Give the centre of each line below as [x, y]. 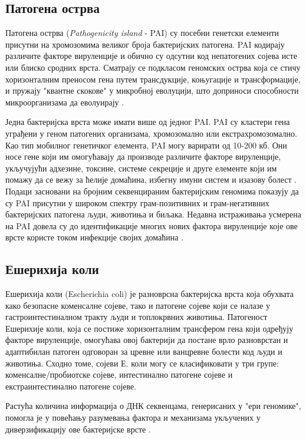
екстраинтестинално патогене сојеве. [71, 386]
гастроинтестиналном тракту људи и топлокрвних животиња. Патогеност [136, 317]
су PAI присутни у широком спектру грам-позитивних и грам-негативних [137, 202]
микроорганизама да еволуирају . [65, 102]
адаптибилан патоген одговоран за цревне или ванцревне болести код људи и [144, 351]
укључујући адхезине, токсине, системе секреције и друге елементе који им [141, 168]
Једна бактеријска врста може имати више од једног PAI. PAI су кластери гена [148, 122]
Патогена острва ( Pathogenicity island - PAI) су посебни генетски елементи [142, 33]
